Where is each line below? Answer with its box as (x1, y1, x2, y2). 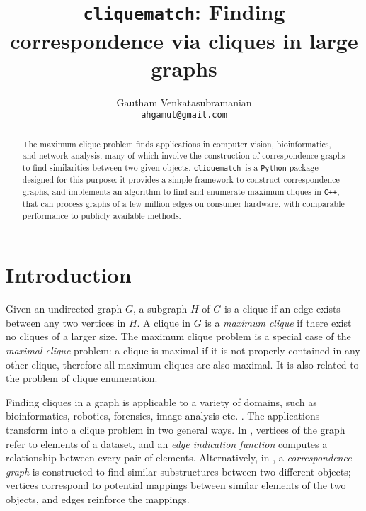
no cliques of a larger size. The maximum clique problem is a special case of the (6, 329, 351, 344)
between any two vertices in (6, 315, 126, 330)
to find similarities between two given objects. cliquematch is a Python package (22, 161, 319, 173)
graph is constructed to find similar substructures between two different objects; (6, 464, 351, 478)
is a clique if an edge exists (224, 301, 341, 316)
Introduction (6, 260, 132, 289)
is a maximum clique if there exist (205, 315, 352, 330)
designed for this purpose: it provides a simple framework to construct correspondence (22, 174, 340, 186)
